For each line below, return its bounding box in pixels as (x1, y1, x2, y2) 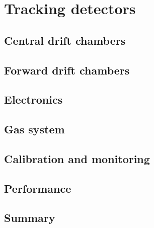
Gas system (4, 121, 65, 137)
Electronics (4, 92, 63, 107)
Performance (4, 180, 71, 196)
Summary (4, 210, 55, 225)
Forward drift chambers (4, 62, 130, 78)
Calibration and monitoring (4, 150, 150, 166)
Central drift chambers (4, 32, 126, 48)
